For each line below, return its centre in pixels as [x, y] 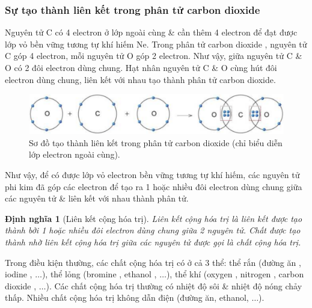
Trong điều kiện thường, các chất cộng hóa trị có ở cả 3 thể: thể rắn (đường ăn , [153, 262]
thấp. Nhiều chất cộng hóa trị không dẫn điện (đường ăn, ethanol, [127, 297]
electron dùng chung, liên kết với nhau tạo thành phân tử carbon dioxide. [140, 79]
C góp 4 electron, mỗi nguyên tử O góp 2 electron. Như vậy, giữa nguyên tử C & [154, 56]
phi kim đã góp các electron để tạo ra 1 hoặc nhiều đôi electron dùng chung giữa [154, 186]
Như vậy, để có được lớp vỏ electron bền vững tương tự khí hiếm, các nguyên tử [152, 175]
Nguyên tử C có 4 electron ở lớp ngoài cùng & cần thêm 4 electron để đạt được [151, 32]
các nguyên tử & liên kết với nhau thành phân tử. [97, 198]
